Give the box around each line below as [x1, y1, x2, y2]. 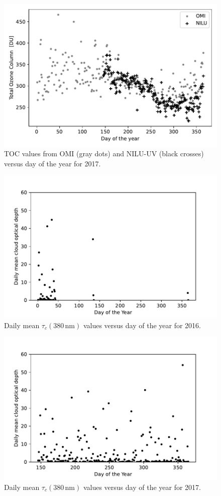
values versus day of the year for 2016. [83, 320, 201, 330]
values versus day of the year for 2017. [83, 481, 201, 492]
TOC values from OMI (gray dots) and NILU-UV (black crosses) [4, 148, 204, 159]
